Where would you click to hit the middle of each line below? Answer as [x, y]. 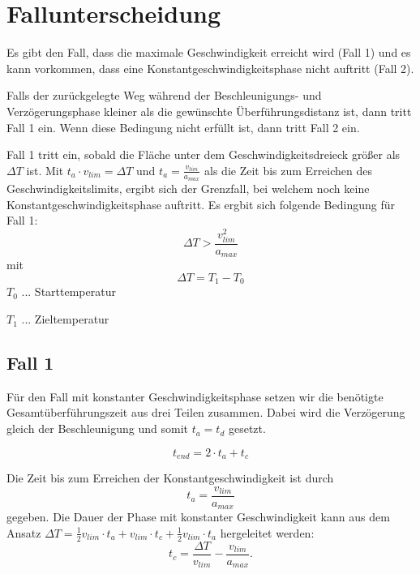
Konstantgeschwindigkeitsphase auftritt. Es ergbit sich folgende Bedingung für [201, 204]
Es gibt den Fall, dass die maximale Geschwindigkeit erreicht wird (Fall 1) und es [209, 52]
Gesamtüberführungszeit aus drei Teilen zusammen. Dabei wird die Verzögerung [206, 412]
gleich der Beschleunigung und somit [97, 428]
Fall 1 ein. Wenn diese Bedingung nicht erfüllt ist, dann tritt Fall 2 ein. [183, 127]
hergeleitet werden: [267, 532]
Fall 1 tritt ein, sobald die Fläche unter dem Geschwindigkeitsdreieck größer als [204, 154]
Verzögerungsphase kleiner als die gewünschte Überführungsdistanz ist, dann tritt [209, 111]
